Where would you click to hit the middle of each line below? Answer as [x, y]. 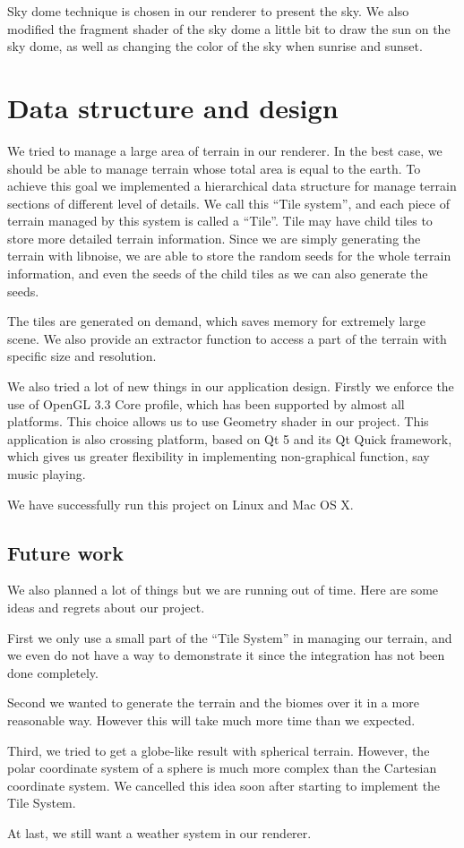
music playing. [47, 474]
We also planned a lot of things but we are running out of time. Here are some [223, 590]
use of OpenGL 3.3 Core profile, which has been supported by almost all [206, 403]
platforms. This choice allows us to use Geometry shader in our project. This [218, 421]
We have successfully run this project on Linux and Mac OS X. [180, 504]
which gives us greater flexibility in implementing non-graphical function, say [219, 456]
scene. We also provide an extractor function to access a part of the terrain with [227, 338]
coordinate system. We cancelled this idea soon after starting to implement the [224, 785]
